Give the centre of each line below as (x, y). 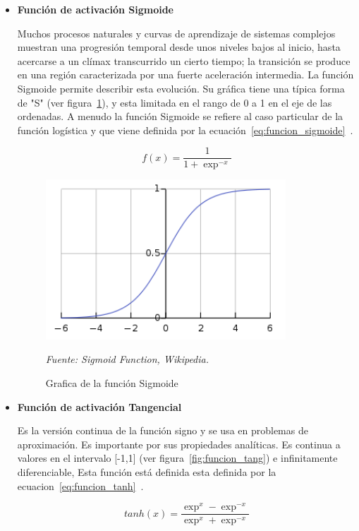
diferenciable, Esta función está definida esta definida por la (147, 471)
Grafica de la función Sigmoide (112, 383)
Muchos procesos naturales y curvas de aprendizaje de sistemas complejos (176, 33)
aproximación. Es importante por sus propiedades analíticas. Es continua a (179, 444)
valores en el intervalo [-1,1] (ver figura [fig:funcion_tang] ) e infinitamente (177, 458)
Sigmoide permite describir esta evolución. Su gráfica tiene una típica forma (181, 88)
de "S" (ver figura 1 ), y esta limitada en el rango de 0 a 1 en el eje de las (175, 102)
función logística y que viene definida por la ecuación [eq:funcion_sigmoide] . (185, 130)
